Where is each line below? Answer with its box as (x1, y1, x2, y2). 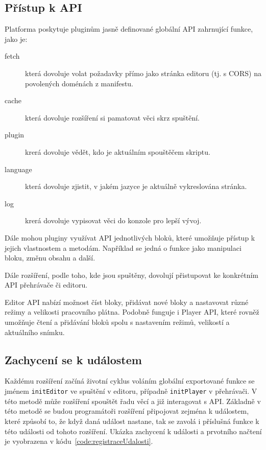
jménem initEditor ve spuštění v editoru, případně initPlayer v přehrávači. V (5, 386, 257, 396)
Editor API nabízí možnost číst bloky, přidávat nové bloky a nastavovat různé (5, 296, 249, 307)
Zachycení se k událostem (5, 351, 142, 367)
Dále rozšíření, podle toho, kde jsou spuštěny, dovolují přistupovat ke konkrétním (5, 269, 259, 280)
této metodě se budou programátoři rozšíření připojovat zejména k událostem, (5, 406, 249, 416)
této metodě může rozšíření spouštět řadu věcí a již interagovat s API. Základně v (5, 395, 261, 406)
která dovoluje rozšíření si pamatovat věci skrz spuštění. (25, 112, 200, 123)
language (5, 163, 32, 174)
